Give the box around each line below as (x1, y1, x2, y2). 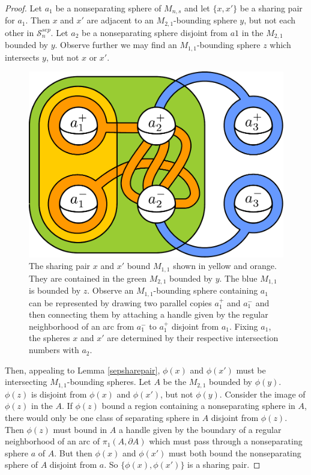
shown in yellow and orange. (173, 259, 277, 272)
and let (184, 2, 210, 14)
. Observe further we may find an (55, 38, 177, 51)
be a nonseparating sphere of (55, 2, 162, 14)
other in (5, 26, 34, 38)
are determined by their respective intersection (107, 331, 279, 344)
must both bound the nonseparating (169, 446, 301, 459)
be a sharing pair (240, 2, 303, 14)
